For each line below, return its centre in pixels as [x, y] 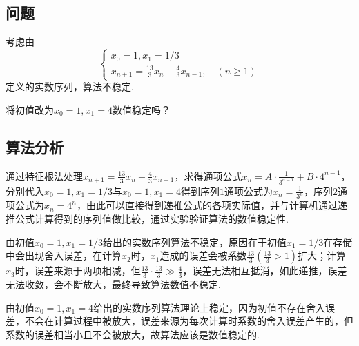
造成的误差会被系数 [203, 255]
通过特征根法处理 [44, 175]
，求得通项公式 [208, 175]
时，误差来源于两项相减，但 [78, 271]
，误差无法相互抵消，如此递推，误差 [265, 271]
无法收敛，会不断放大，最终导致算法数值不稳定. [113, 284]
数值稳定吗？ [141, 109]
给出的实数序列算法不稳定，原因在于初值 [194, 242]
